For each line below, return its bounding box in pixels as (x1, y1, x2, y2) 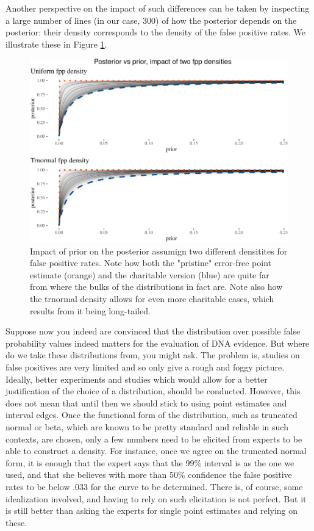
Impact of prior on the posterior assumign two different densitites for (30, 244, 288, 257)
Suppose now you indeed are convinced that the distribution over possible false (5, 325, 301, 338)
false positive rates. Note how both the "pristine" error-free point (30, 256, 272, 269)
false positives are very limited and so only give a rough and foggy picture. (5, 361, 285, 374)
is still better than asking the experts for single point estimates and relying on (5, 504, 298, 517)
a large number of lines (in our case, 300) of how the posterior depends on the (5, 13, 297, 26)
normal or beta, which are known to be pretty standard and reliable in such (5, 420, 288, 433)
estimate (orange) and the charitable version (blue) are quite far (30, 268, 269, 281)
